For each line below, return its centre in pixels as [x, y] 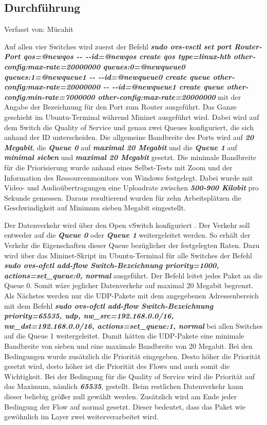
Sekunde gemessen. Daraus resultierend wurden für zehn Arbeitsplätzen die [123, 197]
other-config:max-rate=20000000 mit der [169, 96]
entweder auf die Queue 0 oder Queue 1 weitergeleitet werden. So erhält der [127, 235]
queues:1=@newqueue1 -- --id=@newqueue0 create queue [107, 76]
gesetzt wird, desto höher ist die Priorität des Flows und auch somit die [117, 366]
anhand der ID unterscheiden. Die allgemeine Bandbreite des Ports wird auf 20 [129, 137]
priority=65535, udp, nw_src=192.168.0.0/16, [89, 316]
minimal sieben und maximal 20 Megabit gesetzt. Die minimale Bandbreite [130, 157]
